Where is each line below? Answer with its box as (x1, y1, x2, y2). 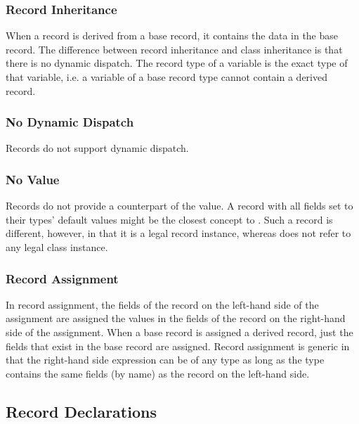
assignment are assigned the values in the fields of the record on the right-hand (6, 311, 346, 326)
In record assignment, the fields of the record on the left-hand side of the (6, 297, 319, 311)
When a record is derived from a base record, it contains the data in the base (6, 28, 339, 43)
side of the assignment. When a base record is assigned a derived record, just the (6, 325, 353, 339)
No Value (6, 170, 60, 188)
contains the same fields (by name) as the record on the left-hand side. (6, 366, 310, 380)
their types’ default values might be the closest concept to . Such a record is (6, 212, 333, 226)
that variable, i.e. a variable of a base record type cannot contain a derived (6, 70, 327, 84)
